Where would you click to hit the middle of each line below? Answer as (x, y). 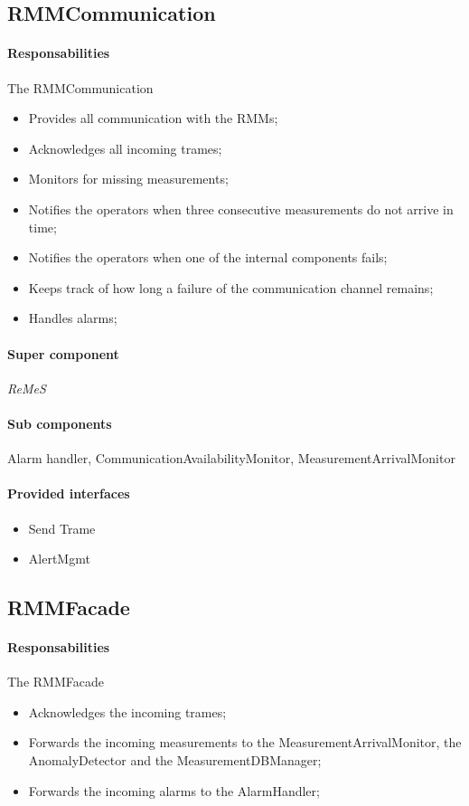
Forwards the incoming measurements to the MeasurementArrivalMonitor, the (245, 742)
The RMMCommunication (80, 87)
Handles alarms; (73, 318)
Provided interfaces (69, 493)
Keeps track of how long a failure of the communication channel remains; (231, 287)
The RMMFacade (56, 682)
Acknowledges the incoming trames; (127, 711)
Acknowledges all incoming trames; (125, 148)
